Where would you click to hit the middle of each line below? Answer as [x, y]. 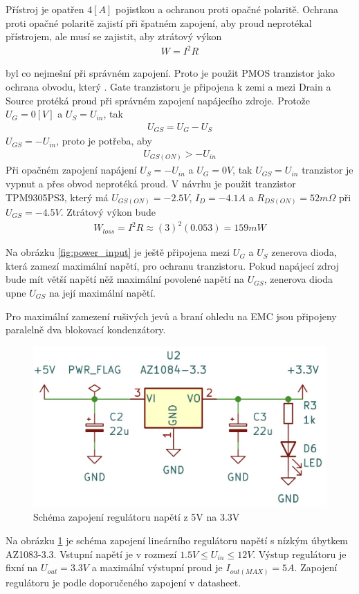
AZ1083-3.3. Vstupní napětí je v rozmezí [91, 554]
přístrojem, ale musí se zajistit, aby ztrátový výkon [114, 36]
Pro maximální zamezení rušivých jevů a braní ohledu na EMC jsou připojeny [171, 316]
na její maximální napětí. [102, 292]
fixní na [22, 567]
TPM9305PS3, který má [57, 197]
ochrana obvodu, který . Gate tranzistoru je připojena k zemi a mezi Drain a [168, 86]
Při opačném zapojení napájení [71, 170]
